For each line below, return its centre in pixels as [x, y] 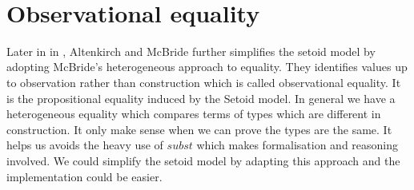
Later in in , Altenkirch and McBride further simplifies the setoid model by [191, 51]
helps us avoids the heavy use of [85, 145]
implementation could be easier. [84, 176]
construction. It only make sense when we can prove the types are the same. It [199, 129]
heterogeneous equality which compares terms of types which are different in [194, 114]
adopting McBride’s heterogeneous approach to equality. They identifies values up [207, 67]
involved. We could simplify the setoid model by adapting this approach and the [203, 161]
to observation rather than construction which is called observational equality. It [204, 83]
